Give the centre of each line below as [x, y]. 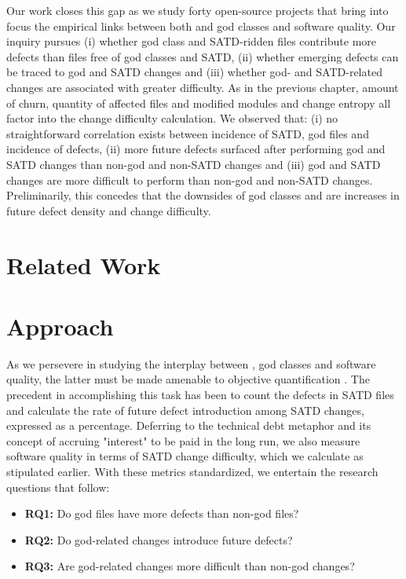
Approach [60, 326]
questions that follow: [58, 487]
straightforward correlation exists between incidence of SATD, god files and [188, 133]
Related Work [84, 264]
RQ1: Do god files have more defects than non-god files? [162, 513]
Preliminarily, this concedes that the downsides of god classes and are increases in [203, 195]
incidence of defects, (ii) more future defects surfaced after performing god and [196, 149]
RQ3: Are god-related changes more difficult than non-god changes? [190, 566]
